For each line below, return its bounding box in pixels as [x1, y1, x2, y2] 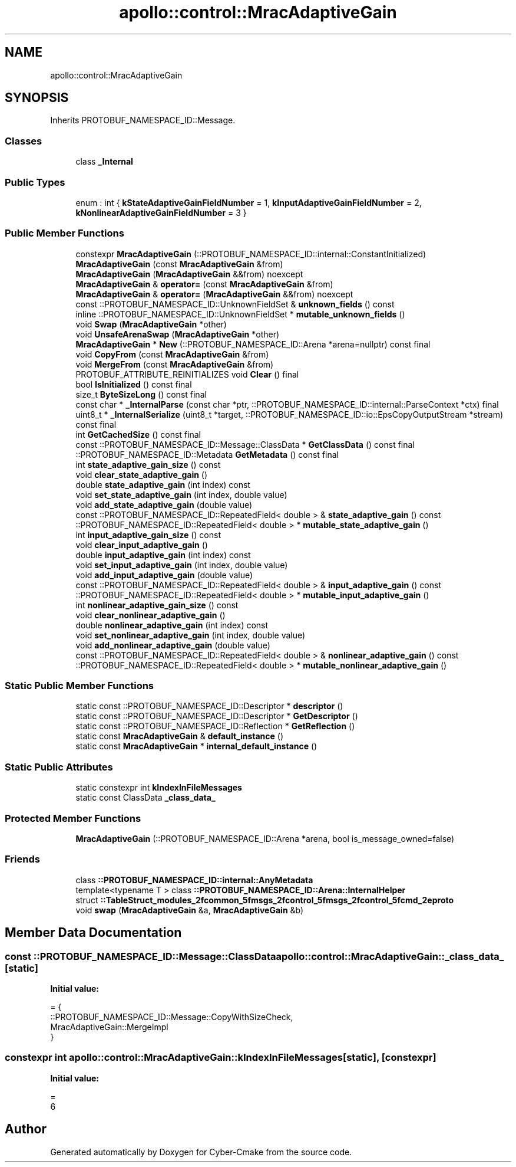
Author [5, 1122, 47, 1137]
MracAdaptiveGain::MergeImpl [50, 1021, 168, 1032]
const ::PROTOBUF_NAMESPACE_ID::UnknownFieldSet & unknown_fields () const [75, 299, 395, 309]
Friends [5, 853, 40, 866]
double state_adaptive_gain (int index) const [75, 479, 250, 490]
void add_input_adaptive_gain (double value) [75, 569, 253, 580]
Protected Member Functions [5, 812, 141, 824]
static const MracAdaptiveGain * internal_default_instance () [75, 741, 317, 752]
